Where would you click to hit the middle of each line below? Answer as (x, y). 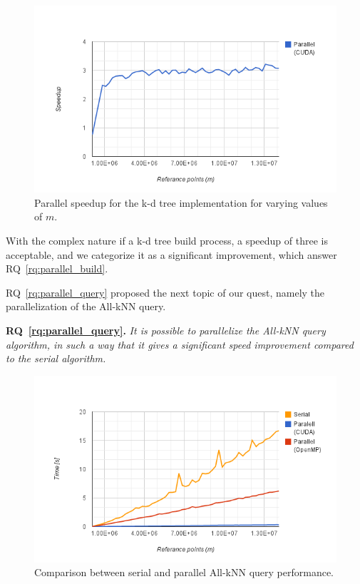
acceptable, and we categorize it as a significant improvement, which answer (171, 254)
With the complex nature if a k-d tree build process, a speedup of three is (167, 240)
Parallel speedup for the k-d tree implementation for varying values (181, 202)
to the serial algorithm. (56, 358)
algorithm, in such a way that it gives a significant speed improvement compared (180, 344)
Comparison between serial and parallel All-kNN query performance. (184, 572)
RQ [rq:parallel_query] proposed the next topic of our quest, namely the (165, 292)
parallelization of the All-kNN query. (86, 306)
